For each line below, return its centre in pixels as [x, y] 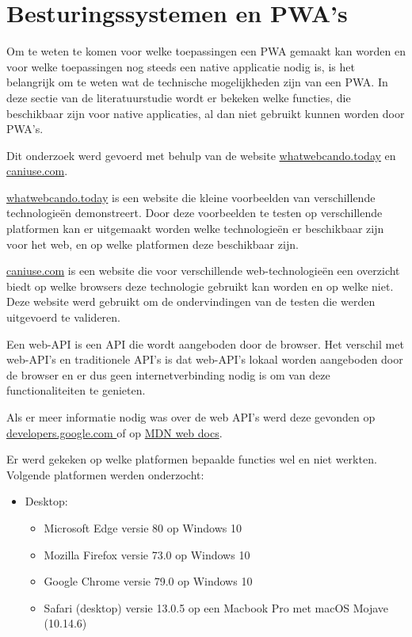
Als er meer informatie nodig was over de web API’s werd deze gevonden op [191, 417]
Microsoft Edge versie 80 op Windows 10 [143, 527]
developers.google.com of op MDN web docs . [114, 432]
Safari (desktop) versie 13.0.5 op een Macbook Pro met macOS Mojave [216, 607]
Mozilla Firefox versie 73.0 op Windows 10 [147, 554]
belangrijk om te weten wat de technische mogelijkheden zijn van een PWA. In [197, 82]
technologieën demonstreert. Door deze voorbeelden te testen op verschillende [195, 213]
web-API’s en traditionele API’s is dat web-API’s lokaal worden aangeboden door [205, 359]
